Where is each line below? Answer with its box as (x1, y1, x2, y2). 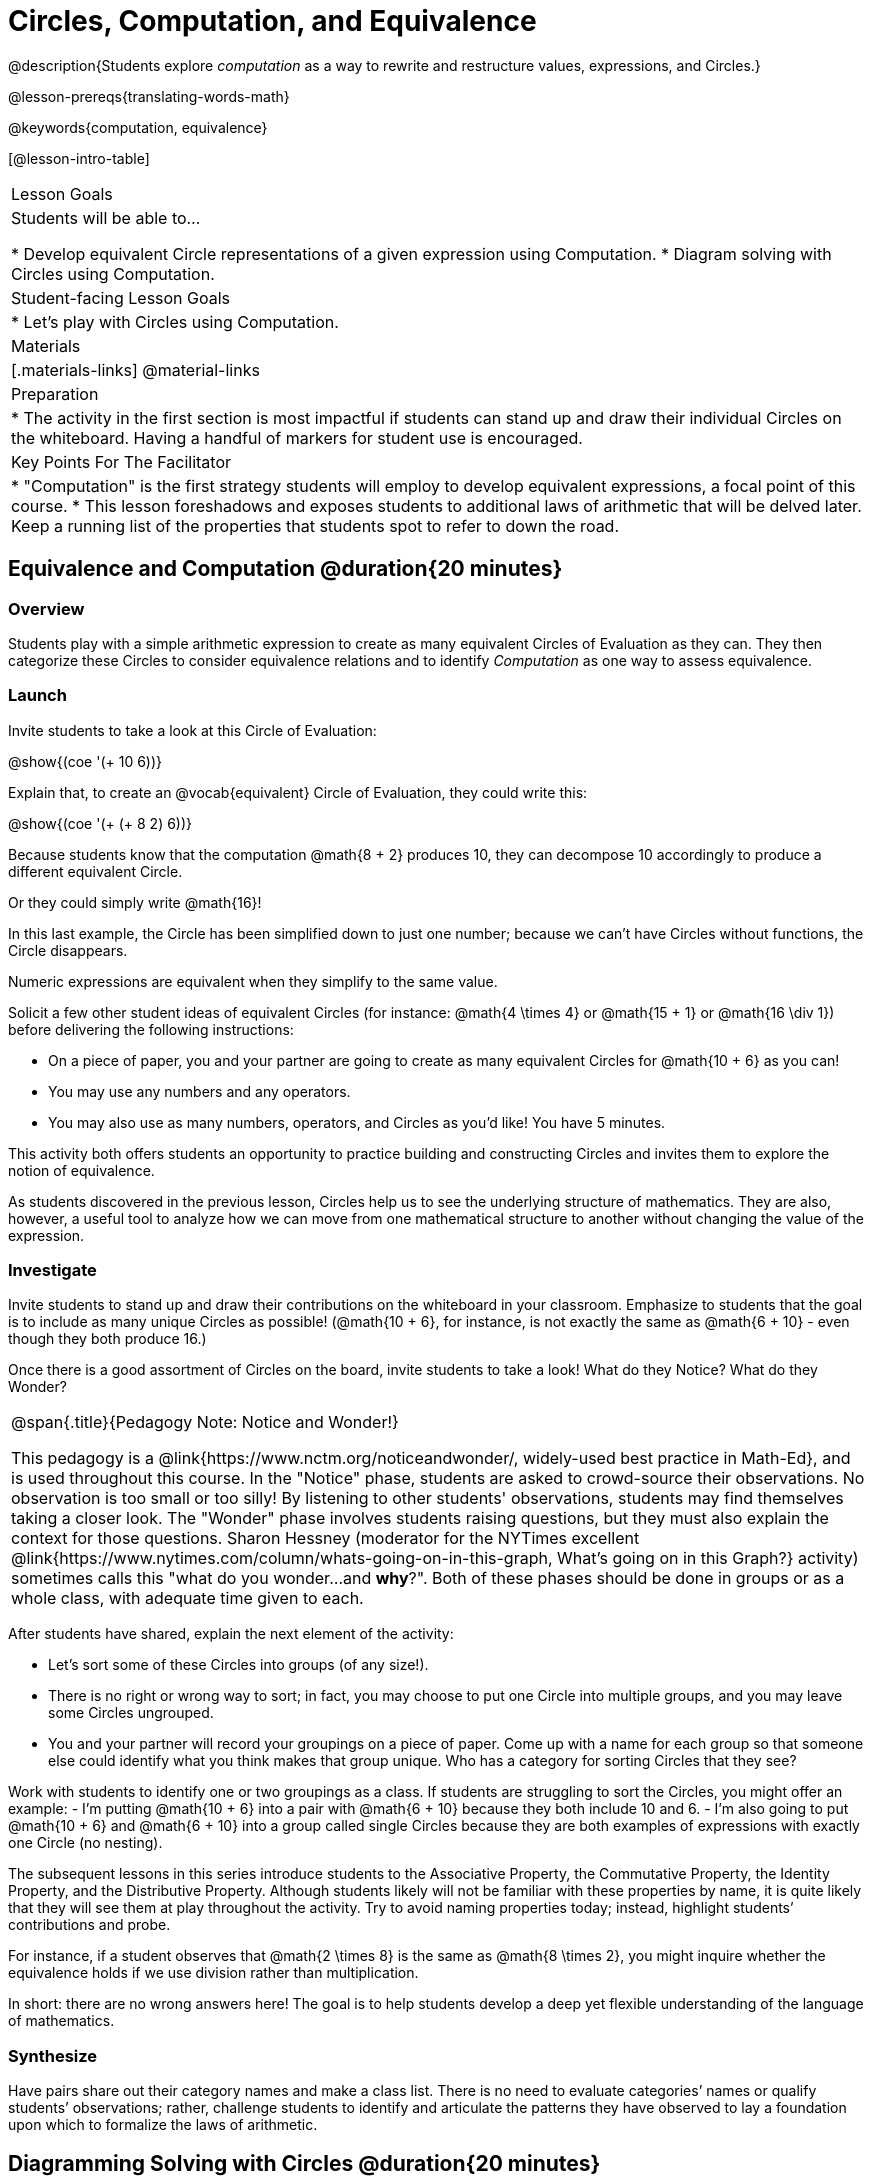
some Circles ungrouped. (48, 1704, 214, 1722)
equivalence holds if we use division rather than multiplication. (8, 1964, 419, 1982)
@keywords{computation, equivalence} (8, 118, 268, 136)
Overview (8, 598, 85, 619)
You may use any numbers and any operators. (48, 1082, 351, 1100)
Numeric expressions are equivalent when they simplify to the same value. (8, 972, 498, 990)
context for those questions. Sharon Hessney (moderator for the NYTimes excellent (11, 1528, 640, 1549)
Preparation (11, 383, 99, 404)
